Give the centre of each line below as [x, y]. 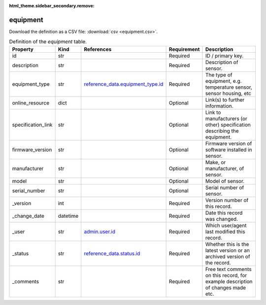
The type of [219, 75]
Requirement [184, 49]
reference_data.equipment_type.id [124, 84]
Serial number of [225, 187]
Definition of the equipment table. [48, 42]
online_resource [31, 102]
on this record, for [226, 275]
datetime [68, 216]
